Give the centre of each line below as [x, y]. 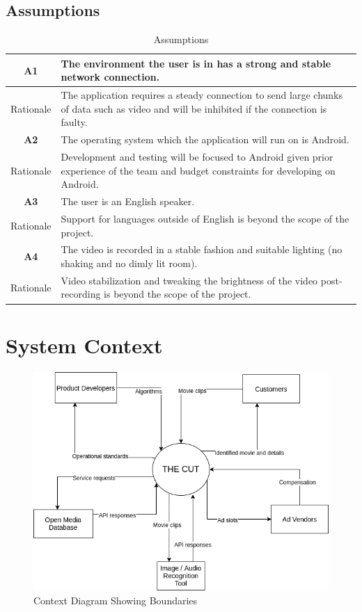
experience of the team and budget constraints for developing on [198, 170]
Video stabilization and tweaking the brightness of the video [189, 280]
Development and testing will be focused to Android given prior [197, 157]
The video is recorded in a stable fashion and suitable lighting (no [202, 249]
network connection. [110, 77]
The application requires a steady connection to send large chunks [202, 95]
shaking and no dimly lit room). [129, 263]
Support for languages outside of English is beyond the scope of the [205, 218]
